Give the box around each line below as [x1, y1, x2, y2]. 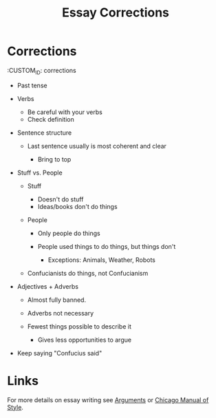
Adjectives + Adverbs [17, 282, 79, 290]
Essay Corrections [61, 5, 170, 21]
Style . [7, 403, 24, 411]
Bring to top [37, 155, 72, 163]
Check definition [27, 115, 74, 123]
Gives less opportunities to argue [37, 335, 132, 344]
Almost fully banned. [27, 296, 87, 304]
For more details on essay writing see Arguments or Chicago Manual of [7, 395, 209, 404]
